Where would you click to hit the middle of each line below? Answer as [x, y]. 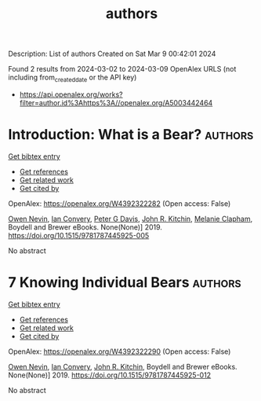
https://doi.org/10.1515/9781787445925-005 [79, 235]
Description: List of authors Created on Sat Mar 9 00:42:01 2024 [112, 54]
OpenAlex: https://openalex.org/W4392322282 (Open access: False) [120, 203]
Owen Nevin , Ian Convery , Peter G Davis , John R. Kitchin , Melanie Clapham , [130, 219]
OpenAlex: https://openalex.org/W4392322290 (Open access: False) [120, 351]
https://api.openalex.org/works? [71, 94]
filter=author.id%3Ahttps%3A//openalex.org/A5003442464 [116, 102]
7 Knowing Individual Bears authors [125, 283]
